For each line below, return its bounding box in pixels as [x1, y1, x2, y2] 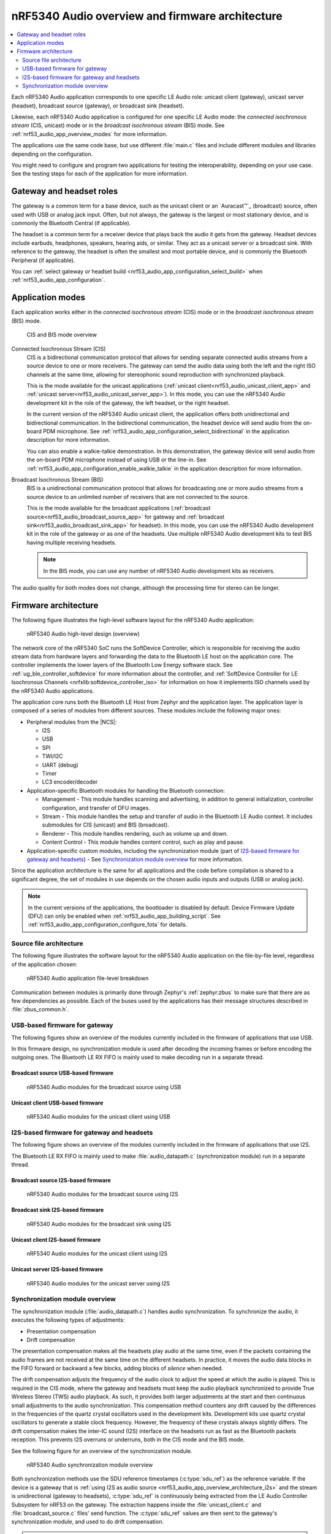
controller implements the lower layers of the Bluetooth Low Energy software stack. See [11, 661, 233, 669]
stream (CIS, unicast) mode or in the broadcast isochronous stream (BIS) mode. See [11, 121, 225, 129]
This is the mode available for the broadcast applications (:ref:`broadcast [26, 504, 211, 512]
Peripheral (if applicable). [11, 256, 75, 264]
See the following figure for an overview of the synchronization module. [11, 1447, 192, 1454]
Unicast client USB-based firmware [11, 1099, 104, 1106]
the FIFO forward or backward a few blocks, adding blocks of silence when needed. [11, 1365, 223, 1372]
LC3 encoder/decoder [42, 778, 98, 785]
